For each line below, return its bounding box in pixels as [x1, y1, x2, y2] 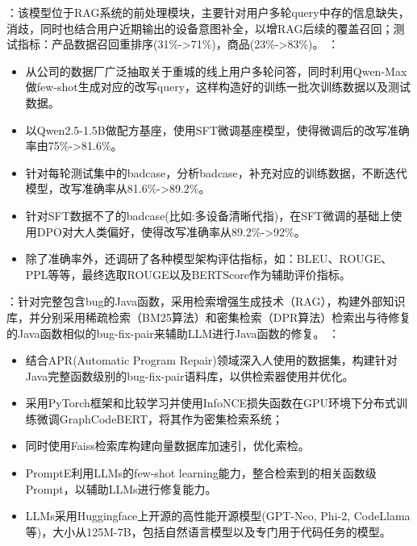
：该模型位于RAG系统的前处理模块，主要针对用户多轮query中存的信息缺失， [6, 4, 410, 20]
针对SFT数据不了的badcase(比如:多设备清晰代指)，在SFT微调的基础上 [25, 206, 391, 223]
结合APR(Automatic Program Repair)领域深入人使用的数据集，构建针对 [25, 352, 398, 369]
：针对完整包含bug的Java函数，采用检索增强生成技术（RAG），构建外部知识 [6, 293, 406, 310]
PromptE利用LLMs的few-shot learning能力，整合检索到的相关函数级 [25, 465, 377, 481]
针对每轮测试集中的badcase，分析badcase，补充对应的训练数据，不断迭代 [25, 164, 407, 181]
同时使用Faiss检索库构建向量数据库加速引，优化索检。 [25, 437, 310, 454]
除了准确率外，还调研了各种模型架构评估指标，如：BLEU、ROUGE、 [25, 250, 393, 267]
